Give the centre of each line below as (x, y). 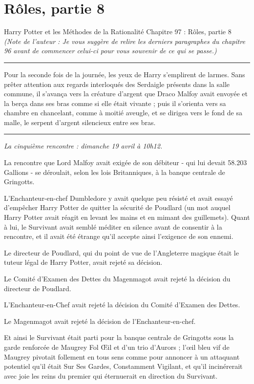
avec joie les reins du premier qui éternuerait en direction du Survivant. (111, 375)
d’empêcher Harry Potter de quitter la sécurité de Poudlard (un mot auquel (117, 207)
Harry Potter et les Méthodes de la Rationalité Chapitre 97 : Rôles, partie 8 (118, 32)
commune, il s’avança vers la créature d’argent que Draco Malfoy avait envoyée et (126, 94)
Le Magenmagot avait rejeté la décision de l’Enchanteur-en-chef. (100, 321)
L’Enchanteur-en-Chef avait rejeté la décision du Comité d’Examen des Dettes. (122, 305)
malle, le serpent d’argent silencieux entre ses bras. (80, 122)
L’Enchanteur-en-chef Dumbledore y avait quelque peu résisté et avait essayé (118, 198)
